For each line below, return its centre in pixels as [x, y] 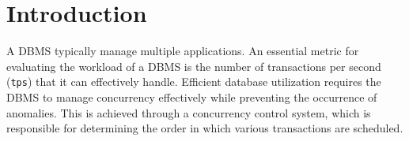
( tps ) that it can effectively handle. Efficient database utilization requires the [194, 82]
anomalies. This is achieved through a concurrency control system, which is [189, 112]
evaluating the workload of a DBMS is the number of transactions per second [194, 66]
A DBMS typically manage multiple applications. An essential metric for [183, 51]
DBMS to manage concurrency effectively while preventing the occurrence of [192, 96]
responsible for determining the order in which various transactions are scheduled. [205, 128]
